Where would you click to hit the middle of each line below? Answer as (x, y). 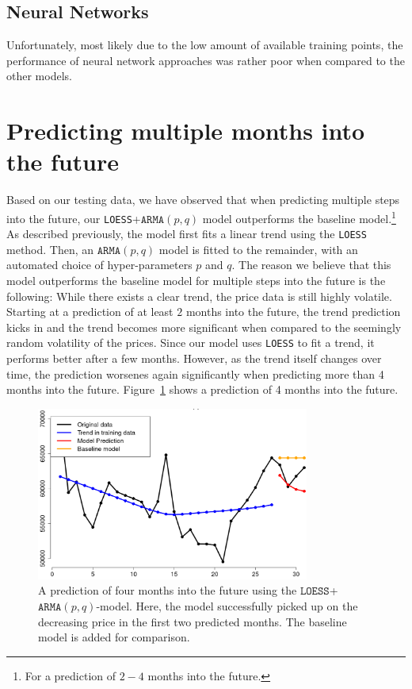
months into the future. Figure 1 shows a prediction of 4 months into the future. (202, 389)
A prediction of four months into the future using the (168, 590)
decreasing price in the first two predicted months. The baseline (193, 621)
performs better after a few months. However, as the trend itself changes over (194, 358)
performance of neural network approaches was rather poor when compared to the (206, 60)
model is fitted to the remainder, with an (258, 249)
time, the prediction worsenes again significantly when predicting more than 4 (195, 373)
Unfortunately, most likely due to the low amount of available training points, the (205, 45)
